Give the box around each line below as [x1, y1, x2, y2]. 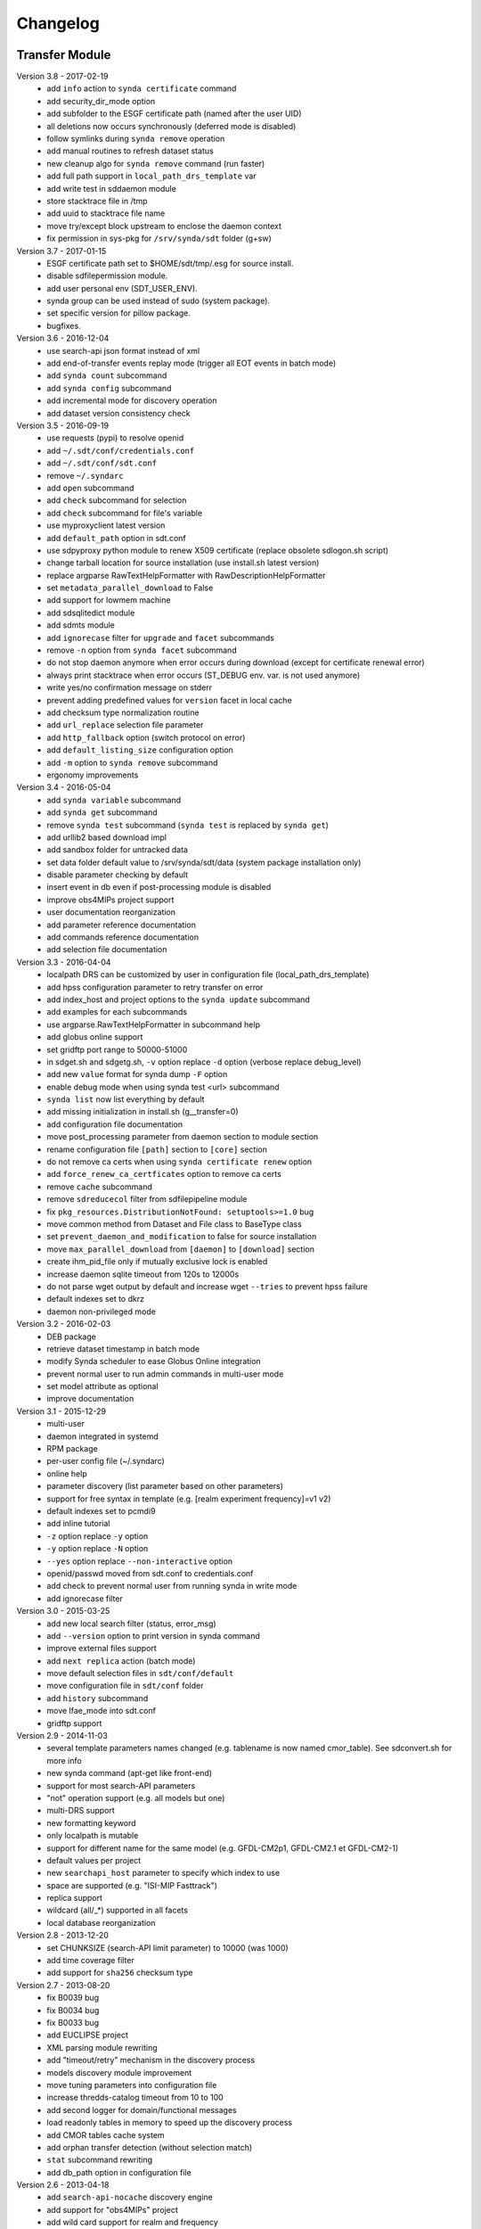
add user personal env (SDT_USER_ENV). [46, 283, 198, 293]
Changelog [16, 13, 100, 33]
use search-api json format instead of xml [46, 345, 200, 356]
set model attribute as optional [46, 1381, 159, 1392]
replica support [46, 1893, 102, 1904]
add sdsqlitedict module [46, 607, 135, 618]
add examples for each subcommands [46, 1007, 188, 1017]
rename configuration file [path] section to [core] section [46, 1144, 267, 1155]
